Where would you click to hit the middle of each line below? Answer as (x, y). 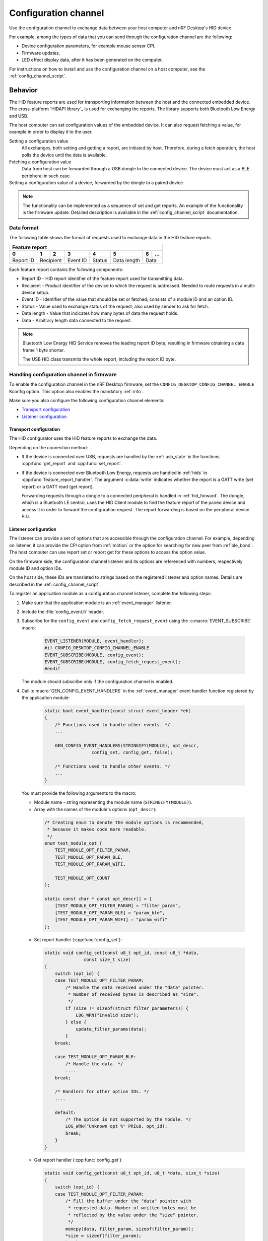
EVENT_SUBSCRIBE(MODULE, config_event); (94, 655)
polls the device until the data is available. (64, 155)
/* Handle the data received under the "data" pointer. (135, 987)
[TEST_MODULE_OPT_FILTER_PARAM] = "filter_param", (118, 906)
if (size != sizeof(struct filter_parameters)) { (127, 1008)
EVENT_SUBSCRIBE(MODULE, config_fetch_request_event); (112, 662)
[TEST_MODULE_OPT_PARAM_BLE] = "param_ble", (110, 913)
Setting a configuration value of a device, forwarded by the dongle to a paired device (96, 183)
